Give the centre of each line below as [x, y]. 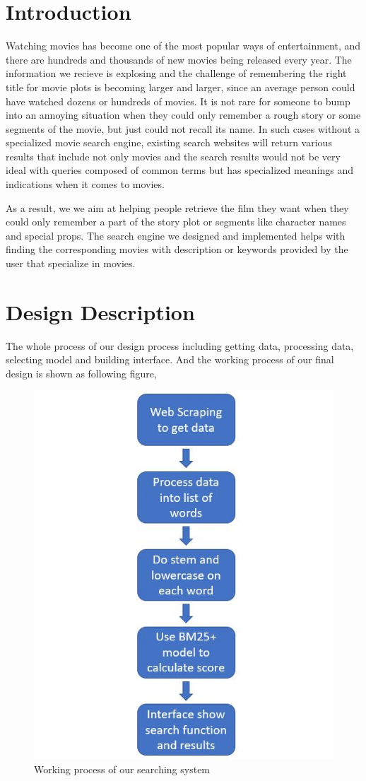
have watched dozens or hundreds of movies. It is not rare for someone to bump [178, 101]
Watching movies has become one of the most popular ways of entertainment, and [183, 46]
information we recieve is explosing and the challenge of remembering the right [176, 73]
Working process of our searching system [122, 769]
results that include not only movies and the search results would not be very [173, 156]
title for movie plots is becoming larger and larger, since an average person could [181, 87]
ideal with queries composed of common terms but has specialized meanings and [180, 170]
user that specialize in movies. [71, 263]
